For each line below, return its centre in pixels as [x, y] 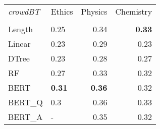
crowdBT [24, 11]
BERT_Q [25, 102]
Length [21, 29]
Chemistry [134, 11]
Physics [94, 11]
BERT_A [25, 117]
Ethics [62, 11]
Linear [19, 44]
